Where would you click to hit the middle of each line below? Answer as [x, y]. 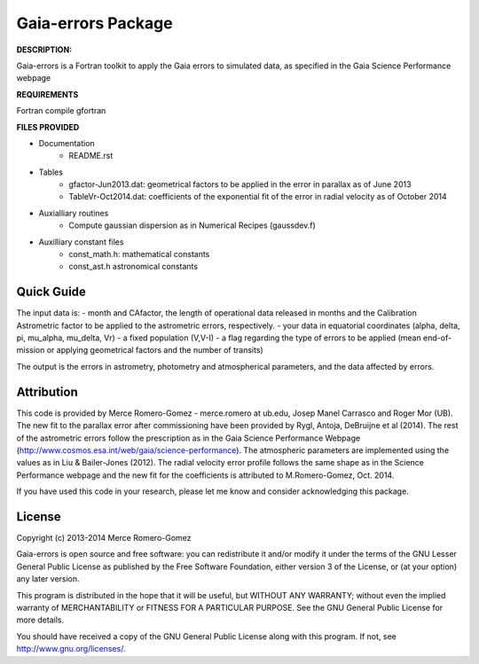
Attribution [47, 391]
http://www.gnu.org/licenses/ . [71, 649]
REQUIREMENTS [47, 94]
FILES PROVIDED [48, 127]
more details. [40, 620]
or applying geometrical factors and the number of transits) [155, 350]
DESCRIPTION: [44, 50]
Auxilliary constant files [81, 242]
